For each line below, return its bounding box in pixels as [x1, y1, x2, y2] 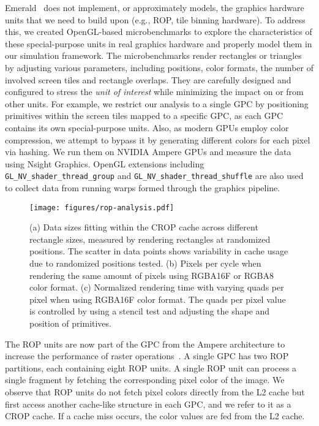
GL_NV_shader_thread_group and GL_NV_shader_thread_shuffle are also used [5, 169, 304, 182]
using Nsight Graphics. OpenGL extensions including [5, 157, 205, 170]
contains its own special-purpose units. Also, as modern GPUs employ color [5, 121, 289, 134]
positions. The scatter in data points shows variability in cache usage [29, 245, 288, 257]
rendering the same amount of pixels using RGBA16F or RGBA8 [29, 268, 274, 281]
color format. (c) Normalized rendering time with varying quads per [29, 281, 284, 294]
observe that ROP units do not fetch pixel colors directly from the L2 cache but [5, 385, 305, 398]
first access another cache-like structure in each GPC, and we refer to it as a [5, 397, 291, 410]
